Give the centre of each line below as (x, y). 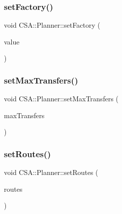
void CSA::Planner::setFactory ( (52, 25)
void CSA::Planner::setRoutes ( (51, 172)
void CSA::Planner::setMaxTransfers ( (61, 99)
